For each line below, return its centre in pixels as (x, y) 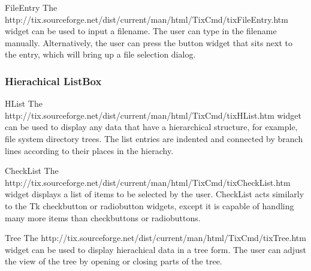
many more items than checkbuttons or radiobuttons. (103, 217)
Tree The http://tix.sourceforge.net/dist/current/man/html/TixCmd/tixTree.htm (155, 238)
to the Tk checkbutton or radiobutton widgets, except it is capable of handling (150, 205)
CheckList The (32, 171)
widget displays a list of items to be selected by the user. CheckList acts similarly (155, 194)
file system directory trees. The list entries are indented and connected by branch (154, 138)
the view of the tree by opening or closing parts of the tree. (114, 261)
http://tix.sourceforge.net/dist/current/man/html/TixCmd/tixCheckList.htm (148, 182)
